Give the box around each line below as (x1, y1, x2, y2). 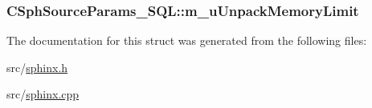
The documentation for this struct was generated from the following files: (6, 32, 367, 49)
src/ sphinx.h (6, 58, 68, 75)
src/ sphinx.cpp (6, 86, 80, 102)
